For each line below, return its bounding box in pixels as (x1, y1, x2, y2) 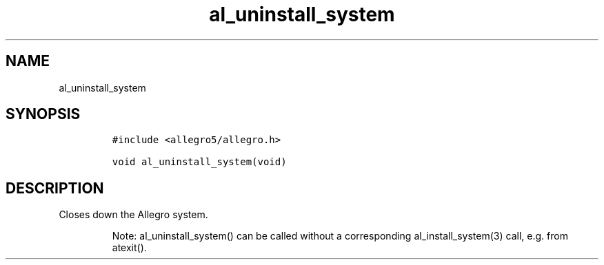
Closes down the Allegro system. (59, 209, 208, 221)
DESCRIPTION (6, 179, 104, 197)
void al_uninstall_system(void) (112, 156, 287, 168)
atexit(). (112, 242, 147, 254)
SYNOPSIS (6, 105, 81, 123)
